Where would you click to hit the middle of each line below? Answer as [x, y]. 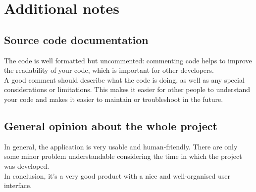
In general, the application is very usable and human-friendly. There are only [121, 146]
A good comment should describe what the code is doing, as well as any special [124, 79]
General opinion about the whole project [111, 125]
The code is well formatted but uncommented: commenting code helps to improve [128, 60]
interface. [18, 185]
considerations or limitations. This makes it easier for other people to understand [127, 89]
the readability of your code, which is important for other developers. [109, 70]
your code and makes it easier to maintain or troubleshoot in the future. [114, 99]
